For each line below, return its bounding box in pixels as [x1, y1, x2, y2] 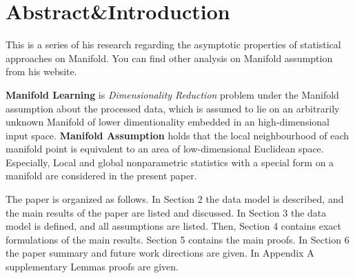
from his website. [6, 64, 77, 79]
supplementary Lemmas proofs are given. [6, 259, 179, 274]
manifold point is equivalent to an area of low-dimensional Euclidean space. [6, 141, 324, 156]
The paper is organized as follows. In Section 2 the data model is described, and [6, 192, 344, 206]
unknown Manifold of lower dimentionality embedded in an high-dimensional [6, 115, 329, 129]
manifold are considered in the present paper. [6, 168, 197, 183]
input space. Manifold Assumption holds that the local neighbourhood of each [6, 128, 349, 142]
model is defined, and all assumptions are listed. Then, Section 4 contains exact [6, 219, 341, 233]
